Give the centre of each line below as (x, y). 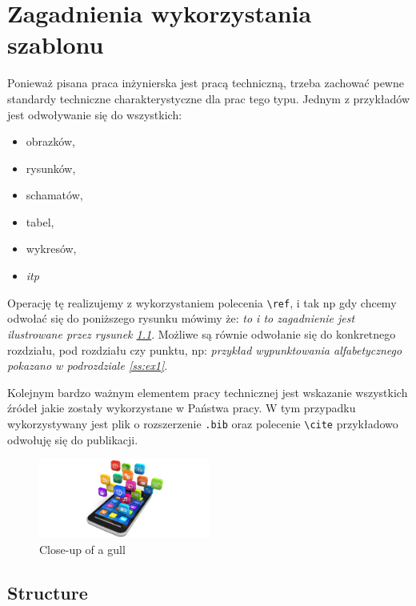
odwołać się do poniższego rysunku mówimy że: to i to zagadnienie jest (181, 318)
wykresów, (51, 249)
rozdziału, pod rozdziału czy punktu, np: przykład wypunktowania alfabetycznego (205, 349)
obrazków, (50, 141)
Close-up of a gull (82, 549)
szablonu (56, 44)
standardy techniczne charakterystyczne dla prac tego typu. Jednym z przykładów (209, 98)
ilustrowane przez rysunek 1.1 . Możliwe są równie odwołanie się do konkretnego (202, 333)
